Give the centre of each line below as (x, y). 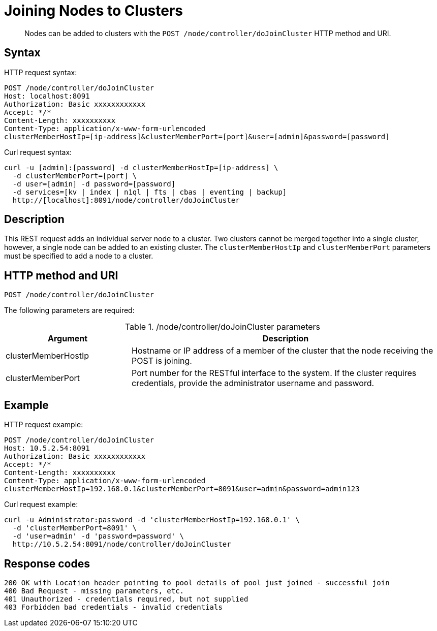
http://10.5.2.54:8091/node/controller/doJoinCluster (122, 544)
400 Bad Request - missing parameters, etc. (94, 591)
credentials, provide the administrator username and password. (253, 383)
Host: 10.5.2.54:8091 (47, 448)
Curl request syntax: (38, 152)
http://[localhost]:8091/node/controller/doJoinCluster (126, 200)
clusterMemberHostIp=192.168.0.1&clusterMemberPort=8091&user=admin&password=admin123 (182, 489)
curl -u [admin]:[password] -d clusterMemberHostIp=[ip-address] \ (141, 167)
